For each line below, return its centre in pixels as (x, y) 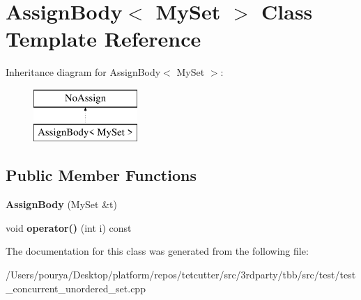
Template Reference (103, 39)
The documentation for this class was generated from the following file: (157, 251)
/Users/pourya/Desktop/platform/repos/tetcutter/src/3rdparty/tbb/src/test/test (181, 275)
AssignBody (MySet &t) (61, 204)
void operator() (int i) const (69, 227)
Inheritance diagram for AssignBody (83, 72)
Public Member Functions (101, 175)
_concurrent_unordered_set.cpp (76, 288)
